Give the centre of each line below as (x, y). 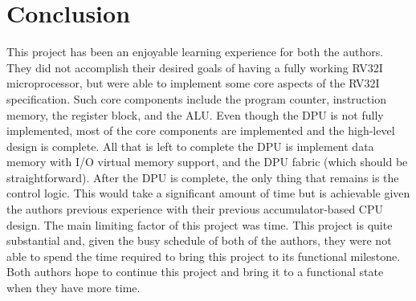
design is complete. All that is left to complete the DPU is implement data (190, 146)
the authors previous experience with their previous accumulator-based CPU (195, 209)
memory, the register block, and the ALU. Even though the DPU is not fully (195, 114)
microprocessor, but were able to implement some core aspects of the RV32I (193, 83)
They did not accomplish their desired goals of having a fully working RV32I (195, 67)
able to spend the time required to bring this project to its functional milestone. (204, 256)
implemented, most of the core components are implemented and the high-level (201, 130)
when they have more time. (73, 288)
